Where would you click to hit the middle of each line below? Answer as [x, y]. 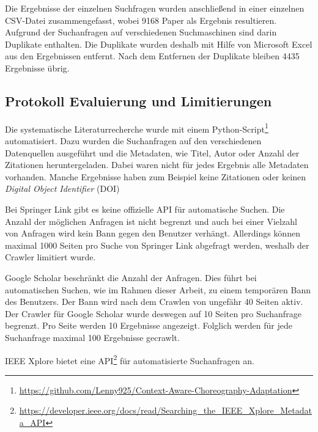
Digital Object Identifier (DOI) [62, 189]
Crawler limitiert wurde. [50, 257]
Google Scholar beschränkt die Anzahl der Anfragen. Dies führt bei [131, 277]
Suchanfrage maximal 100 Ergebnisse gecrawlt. [92, 337]
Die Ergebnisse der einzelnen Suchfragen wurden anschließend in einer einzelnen [155, 8]
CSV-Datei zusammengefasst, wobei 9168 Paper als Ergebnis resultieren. [141, 20]
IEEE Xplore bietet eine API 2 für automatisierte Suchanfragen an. [130, 359]
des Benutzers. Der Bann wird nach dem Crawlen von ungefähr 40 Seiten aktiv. [154, 302]
